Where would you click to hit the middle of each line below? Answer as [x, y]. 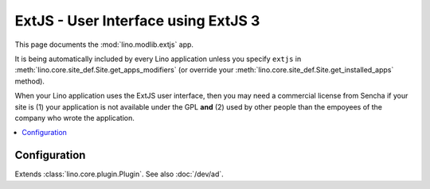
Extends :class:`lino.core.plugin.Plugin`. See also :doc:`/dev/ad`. [119, 174]
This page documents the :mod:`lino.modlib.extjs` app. [104, 44]
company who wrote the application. [75, 118]
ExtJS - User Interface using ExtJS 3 [137, 21]
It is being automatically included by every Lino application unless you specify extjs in [158, 59]
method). [30, 81]
